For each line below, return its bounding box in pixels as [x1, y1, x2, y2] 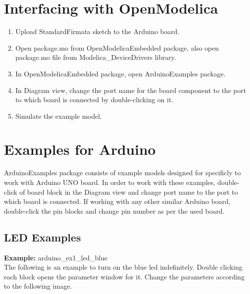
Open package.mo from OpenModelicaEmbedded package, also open [15, 42, 219, 53]
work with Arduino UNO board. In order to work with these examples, [4, 177, 215, 187]
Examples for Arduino [4, 139, 156, 159]
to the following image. [4, 281, 72, 291]
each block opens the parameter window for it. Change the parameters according [4, 271, 245, 281]
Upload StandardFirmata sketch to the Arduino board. [15, 26, 179, 37]
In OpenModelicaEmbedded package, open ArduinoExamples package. [15, 68, 226, 78]
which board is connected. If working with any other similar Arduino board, [4, 196, 231, 206]
